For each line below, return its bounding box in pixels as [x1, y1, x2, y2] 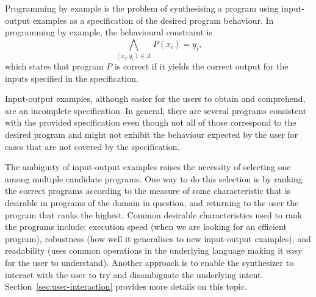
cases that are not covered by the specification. [5, 140, 180, 152]
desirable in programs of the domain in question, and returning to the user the [5, 196, 299, 209]
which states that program [5, 60, 104, 73]
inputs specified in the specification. [5, 71, 138, 84]
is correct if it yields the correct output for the [114, 60, 289, 73]
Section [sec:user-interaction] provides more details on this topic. [5, 280, 247, 293]
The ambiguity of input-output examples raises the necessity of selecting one [5, 160, 291, 173]
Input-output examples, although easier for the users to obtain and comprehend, [5, 92, 306, 105]
